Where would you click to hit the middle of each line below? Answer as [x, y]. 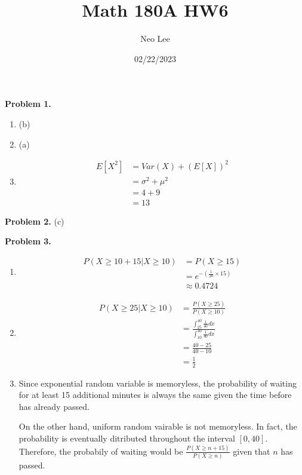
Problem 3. [28, 241]
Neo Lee [155, 39]
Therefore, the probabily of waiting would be [101, 451]
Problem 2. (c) [35, 221]
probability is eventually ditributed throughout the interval [127, 438]
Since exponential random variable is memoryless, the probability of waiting [158, 383]
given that [252, 451]
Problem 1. [28, 104]
